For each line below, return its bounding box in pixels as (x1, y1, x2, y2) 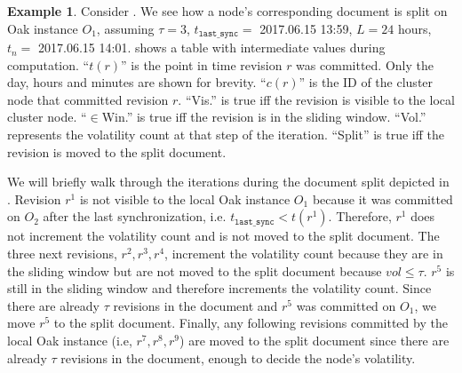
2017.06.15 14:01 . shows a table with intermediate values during (38, 38, 386, 57)
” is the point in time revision (121, 55, 283, 74)
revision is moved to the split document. (7, 142, 227, 161)
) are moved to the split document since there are (179, 330, 450, 349)
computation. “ (7, 55, 90, 74)
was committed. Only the (296, 55, 434, 74)
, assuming (96, 19, 155, 37)
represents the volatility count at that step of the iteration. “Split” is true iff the (7, 125, 445, 144)
